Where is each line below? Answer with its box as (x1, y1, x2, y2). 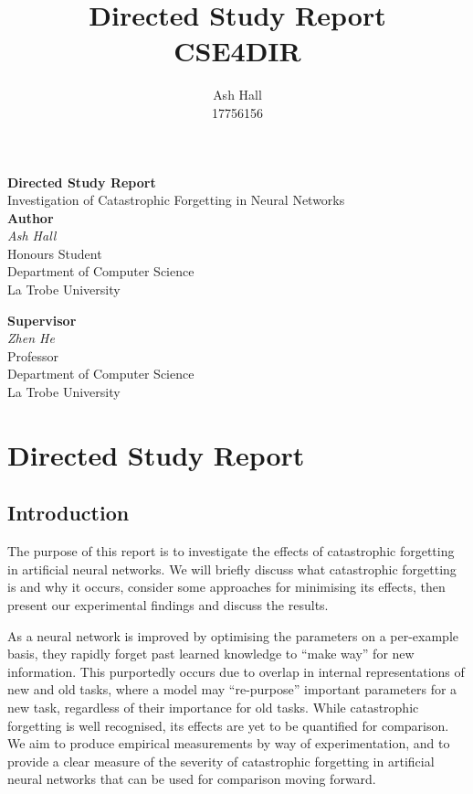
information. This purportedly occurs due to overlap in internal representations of (7, 661, 465, 681)
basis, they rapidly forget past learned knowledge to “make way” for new (7, 644, 415, 663)
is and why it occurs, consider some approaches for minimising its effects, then (7, 577, 446, 596)
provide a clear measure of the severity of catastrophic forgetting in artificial (7, 751, 435, 770)
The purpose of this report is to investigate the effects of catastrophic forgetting (7, 542, 455, 561)
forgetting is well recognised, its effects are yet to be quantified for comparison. (7, 715, 449, 735)
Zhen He (7, 328, 55, 348)
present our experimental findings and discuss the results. (7, 595, 329, 614)
